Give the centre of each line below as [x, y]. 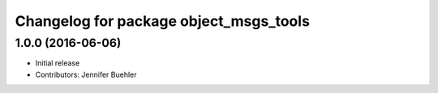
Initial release [58, 63]
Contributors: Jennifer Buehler [86, 74]
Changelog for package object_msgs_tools [162, 21]
